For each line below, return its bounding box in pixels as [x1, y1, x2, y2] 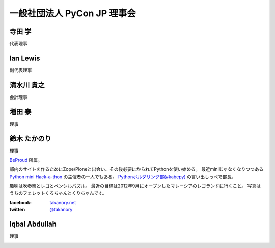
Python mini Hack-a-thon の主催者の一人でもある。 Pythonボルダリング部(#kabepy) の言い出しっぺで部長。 [9, 173, 236, 180]
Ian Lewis [9, 54, 40, 62]
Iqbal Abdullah [9, 220, 57, 229]
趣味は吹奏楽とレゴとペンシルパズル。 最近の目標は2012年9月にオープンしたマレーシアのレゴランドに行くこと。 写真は [9, 183, 261, 189]
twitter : [9, 207, 25, 213]
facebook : [9, 200, 32, 206]
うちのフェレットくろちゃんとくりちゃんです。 [9, 190, 107, 196]
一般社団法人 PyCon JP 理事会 [9, 8, 136, 19]
